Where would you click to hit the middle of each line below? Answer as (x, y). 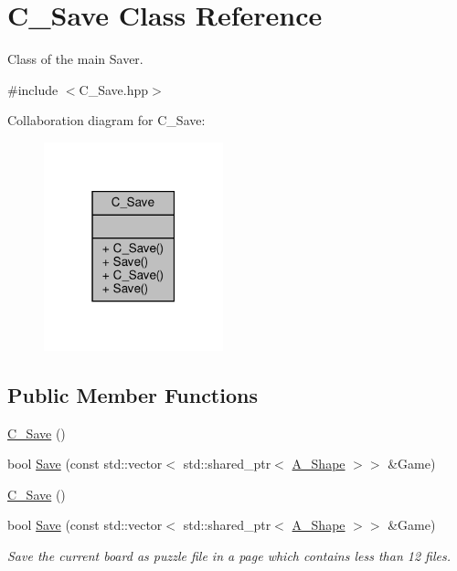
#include (33, 89)
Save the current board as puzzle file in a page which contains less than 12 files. (229, 555)
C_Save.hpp (114, 89)
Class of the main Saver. (75, 59)
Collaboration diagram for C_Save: (106, 120)
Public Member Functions (133, 394)
